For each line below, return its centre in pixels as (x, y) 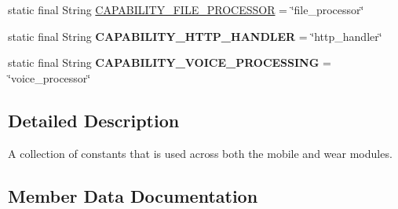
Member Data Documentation (133, 195)
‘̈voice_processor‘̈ (49, 77)
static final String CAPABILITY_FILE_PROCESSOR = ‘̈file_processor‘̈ (186, 9)
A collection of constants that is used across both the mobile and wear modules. (200, 153)
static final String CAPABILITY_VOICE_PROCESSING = (170, 62)
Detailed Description (94, 120)
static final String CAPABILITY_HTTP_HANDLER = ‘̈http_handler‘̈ (195, 36)
